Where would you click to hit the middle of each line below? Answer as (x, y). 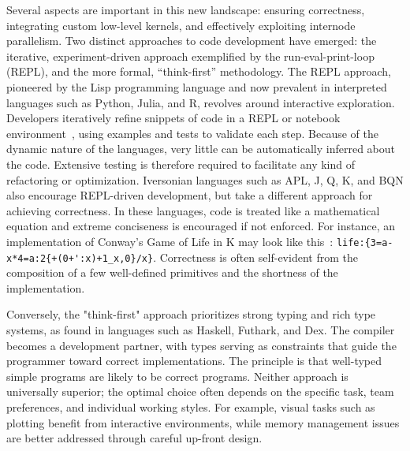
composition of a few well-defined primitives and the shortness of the (172, 272)
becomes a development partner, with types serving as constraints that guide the (201, 345)
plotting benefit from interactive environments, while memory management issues (203, 422)
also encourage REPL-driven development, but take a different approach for (190, 195)
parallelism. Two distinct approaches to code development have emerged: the (192, 41)
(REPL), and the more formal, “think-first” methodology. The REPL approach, (199, 71)
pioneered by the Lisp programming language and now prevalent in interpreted (197, 86)
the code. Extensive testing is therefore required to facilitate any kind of (181, 164)
